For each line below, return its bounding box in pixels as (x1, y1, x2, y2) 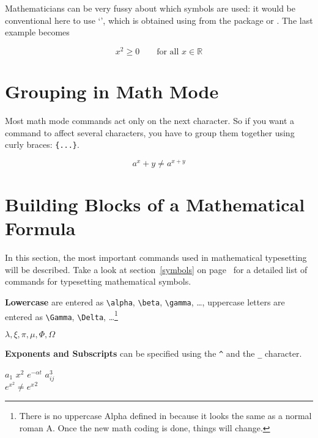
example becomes (5, 26, 70, 38)
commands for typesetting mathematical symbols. (5, 275, 191, 288)
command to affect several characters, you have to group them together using (5, 126, 295, 139)
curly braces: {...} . (5, 138, 79, 151)
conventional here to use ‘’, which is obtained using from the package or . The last (5, 13, 313, 26)
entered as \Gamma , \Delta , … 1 (5, 308, 118, 323)
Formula (5, 216, 76, 241)
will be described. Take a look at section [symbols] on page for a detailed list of (5, 263, 308, 276)
